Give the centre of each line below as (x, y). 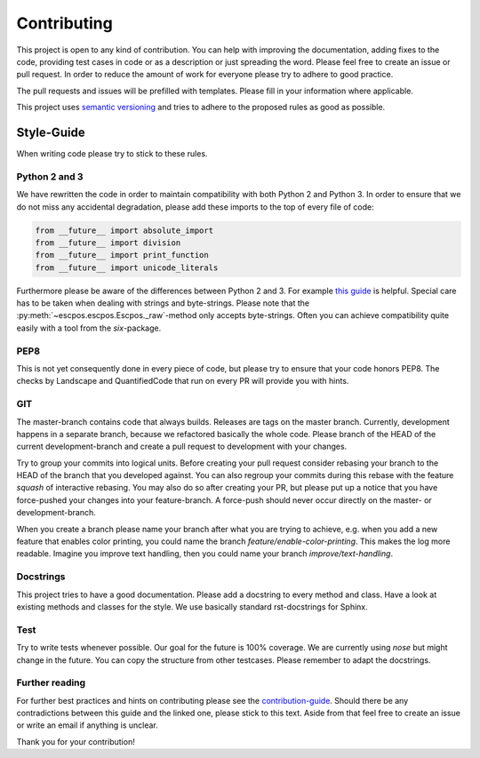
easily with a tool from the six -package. (89, 328)
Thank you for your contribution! (76, 741)
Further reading (51, 682)
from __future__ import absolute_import (124, 230)
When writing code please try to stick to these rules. (112, 154)
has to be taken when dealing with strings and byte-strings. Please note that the (163, 303)
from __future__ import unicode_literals (127, 267)
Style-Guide (51, 132)
